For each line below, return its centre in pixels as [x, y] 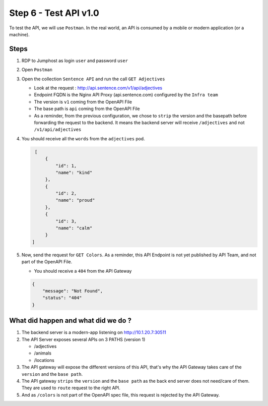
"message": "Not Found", [73, 291]
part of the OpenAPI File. [47, 262]
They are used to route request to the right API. [71, 388]
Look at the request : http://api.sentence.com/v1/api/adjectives [98, 88]
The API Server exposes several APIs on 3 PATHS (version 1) [84, 339]
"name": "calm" [74, 228]
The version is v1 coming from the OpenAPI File [83, 102]
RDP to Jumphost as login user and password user [75, 60]
